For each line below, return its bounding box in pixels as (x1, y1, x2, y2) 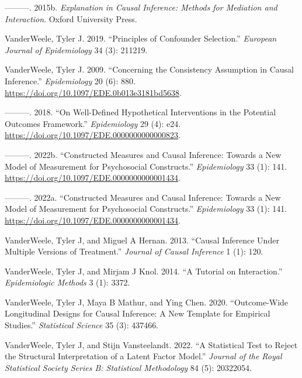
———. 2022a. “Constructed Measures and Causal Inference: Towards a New (5, 191, 281, 203)
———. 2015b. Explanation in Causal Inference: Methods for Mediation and (5, 1, 277, 13)
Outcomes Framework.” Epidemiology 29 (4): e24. (5, 117, 181, 129)
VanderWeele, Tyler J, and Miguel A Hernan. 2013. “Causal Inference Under (5, 233, 279, 246)
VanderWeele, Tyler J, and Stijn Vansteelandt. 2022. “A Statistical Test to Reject (5, 338, 298, 350)
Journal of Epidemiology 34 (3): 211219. (5, 43, 148, 56)
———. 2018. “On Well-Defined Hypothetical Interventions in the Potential (5, 106, 276, 118)
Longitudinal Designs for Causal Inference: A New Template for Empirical (5, 307, 270, 319)
